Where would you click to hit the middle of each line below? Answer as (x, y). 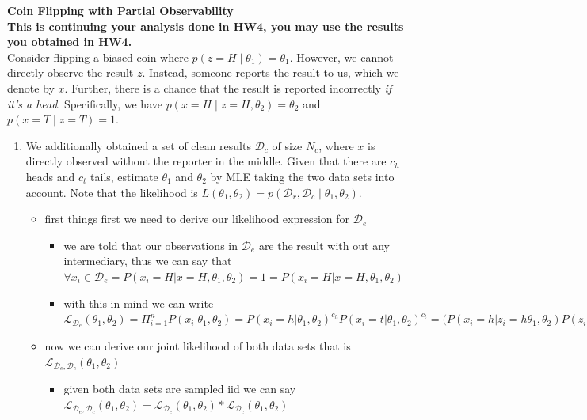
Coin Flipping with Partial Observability (120, 10)
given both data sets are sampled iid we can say (180, 389)
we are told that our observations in (151, 245)
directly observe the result (71, 72)
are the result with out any (324, 245)
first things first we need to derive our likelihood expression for (197, 219)
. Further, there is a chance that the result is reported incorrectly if (228, 87)
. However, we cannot (341, 57)
